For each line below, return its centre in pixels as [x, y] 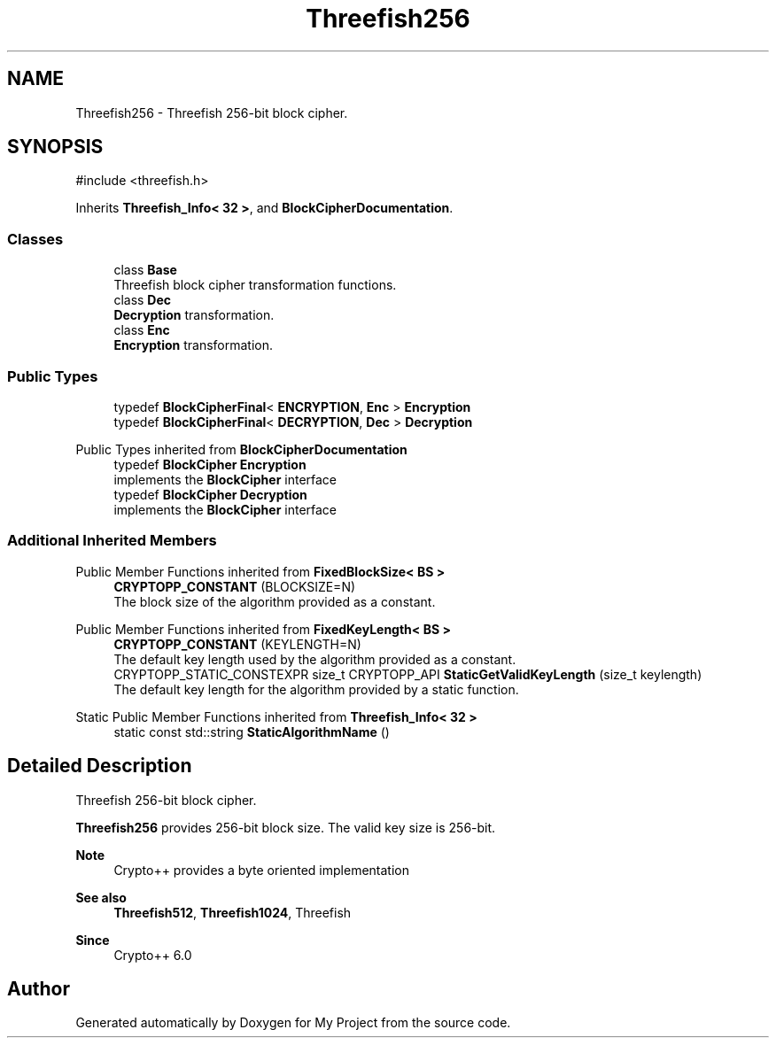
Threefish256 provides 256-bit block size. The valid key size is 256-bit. [286, 827]
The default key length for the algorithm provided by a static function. [316, 689]
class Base [145, 270]
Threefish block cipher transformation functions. [255, 285]
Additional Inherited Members [112, 541]
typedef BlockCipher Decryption [210, 494]
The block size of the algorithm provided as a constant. [275, 601]
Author [39, 988]
